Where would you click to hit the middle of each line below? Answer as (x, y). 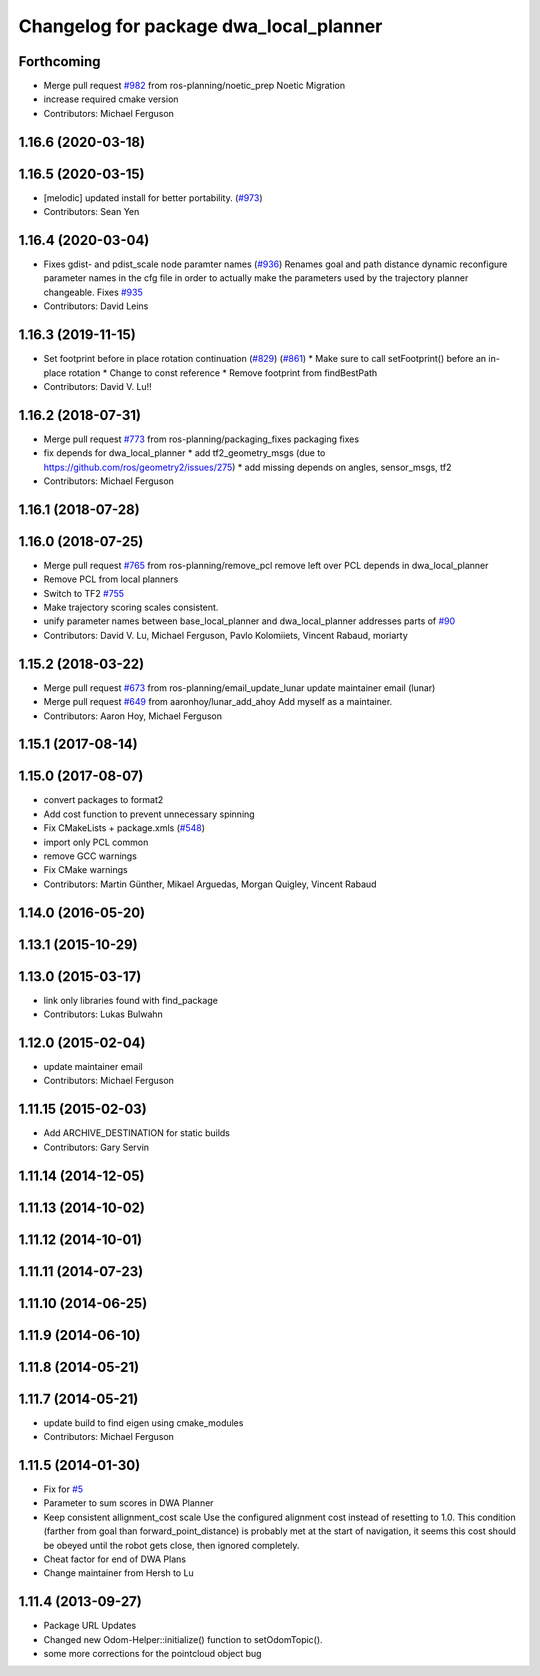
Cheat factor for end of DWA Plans (115, 1559)
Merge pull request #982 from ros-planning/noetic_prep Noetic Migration (194, 86)
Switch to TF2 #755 (84, 593)
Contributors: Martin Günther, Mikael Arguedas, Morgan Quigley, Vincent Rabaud (210, 884)
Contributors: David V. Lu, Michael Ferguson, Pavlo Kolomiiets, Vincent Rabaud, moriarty (226, 635)
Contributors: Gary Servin (96, 1147)
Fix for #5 (63, 1489)
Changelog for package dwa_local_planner (200, 26)
